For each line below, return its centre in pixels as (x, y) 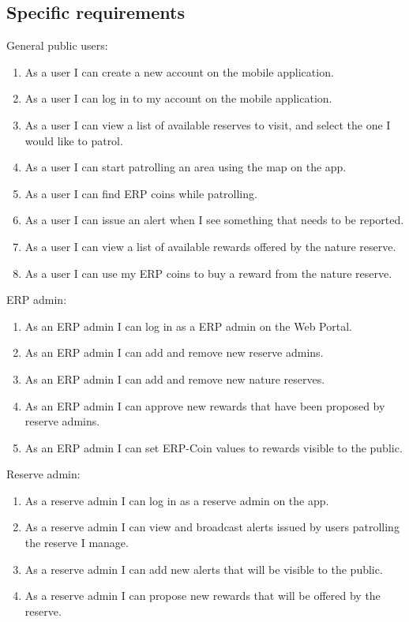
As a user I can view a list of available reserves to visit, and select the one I (208, 124)
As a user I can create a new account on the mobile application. (179, 71)
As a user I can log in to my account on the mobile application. (178, 98)
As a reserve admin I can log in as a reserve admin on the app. (177, 500)
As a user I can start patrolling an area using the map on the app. (186, 167)
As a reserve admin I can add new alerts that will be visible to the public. (204, 569)
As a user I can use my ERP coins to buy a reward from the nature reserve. (208, 273)
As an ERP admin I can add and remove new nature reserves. (175, 378)
